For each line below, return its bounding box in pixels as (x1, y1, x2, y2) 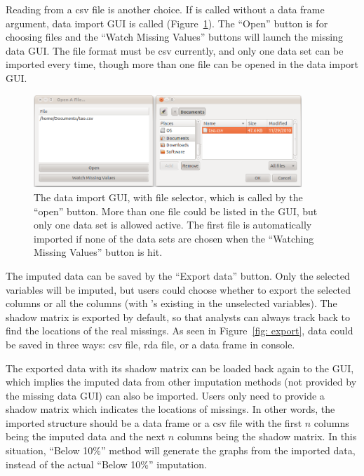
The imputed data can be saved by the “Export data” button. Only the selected (6, 268, 350, 283)
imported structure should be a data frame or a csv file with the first (6, 415, 302, 430)
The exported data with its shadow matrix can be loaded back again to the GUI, (6, 360, 354, 375)
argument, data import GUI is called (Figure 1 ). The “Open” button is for (6, 15, 328, 30)
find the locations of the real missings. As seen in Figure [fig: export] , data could (6, 323, 353, 338)
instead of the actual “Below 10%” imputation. (6, 456, 207, 471)
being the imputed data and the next (6, 429, 166, 444)
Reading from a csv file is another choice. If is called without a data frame (6, 2, 325, 16)
